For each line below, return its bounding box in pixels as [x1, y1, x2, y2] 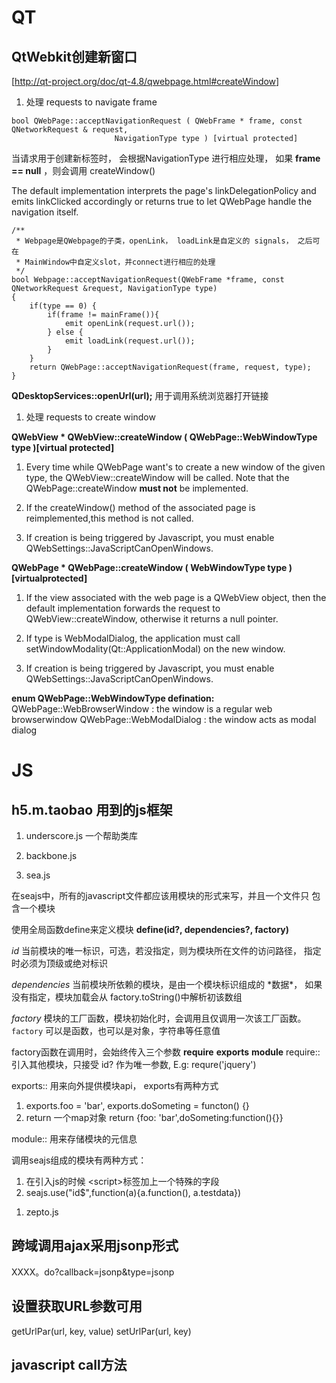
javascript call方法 [11, 1357, 128, 1374]
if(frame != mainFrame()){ [47, 310, 160, 320]
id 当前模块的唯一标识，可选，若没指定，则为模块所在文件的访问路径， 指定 [11, 945, 322, 956]
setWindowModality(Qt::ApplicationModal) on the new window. [25, 643, 286, 655]
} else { [47, 327, 84, 337]
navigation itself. [11, 206, 79, 218]
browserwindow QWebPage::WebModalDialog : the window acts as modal [11, 714, 317, 725]
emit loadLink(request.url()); [64, 336, 196, 346]
